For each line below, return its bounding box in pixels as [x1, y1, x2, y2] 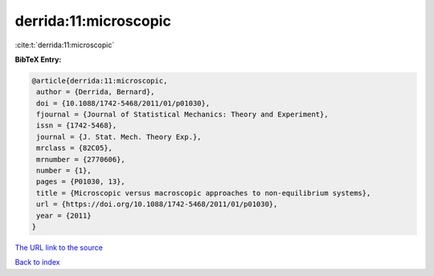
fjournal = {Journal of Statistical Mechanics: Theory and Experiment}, [36, 110, 329, 120]
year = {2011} [36, 211, 92, 220]
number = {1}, [36, 166, 92, 176]
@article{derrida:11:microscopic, [31, 76, 168, 85]
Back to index [14, 258, 60, 267]
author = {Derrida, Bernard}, [36, 87, 156, 96]
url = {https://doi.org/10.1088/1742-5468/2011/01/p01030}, [36, 200, 278, 209]
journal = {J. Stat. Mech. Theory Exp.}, [36, 132, 202, 141]
